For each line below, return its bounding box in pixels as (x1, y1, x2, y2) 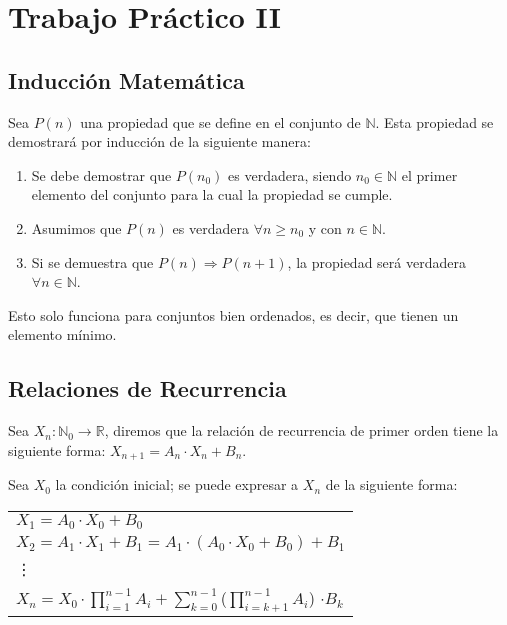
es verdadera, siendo (228, 164, 352, 185)
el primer (401, 164, 458, 185)
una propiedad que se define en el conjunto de (80, 111, 361, 132)
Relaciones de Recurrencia (8, 373, 287, 404)
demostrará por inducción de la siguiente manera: (8, 131, 311, 152)
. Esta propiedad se (375, 111, 494, 132)
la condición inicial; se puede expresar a (55, 474, 299, 495)
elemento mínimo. (8, 324, 117, 345)
